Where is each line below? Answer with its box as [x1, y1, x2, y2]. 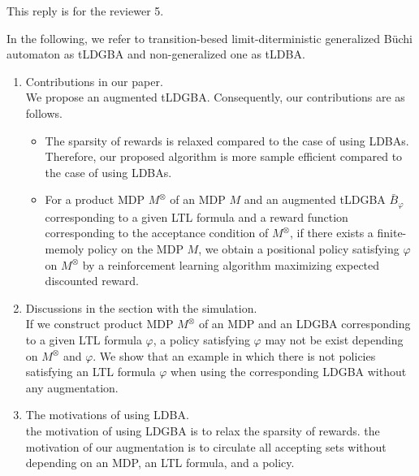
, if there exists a [289, 224, 374, 241]
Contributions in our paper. [25, 72, 163, 89]
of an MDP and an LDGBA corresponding [198, 315, 411, 332]
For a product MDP [45, 191, 145, 208]
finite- [377, 224, 407, 241]
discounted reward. [45, 272, 139, 289]
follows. [25, 104, 63, 121]
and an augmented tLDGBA [244, 191, 386, 208]
